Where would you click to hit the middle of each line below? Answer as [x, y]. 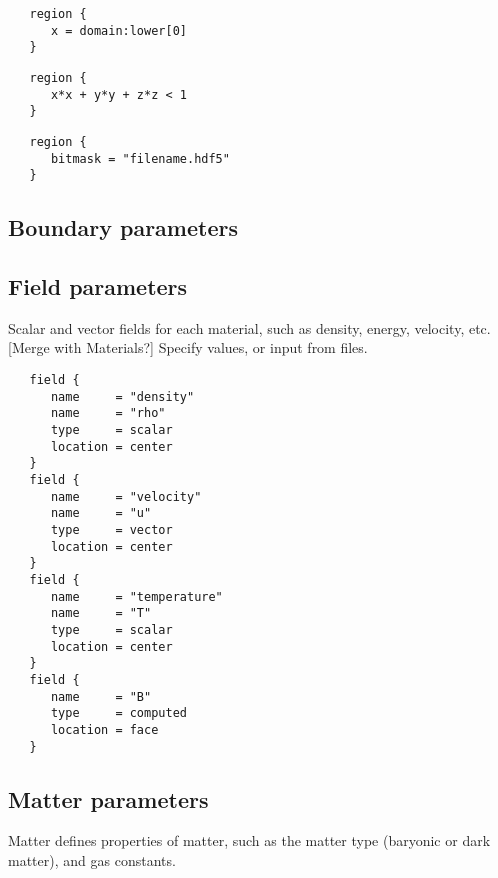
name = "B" [101, 696]
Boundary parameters [123, 227]
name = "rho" [108, 413]
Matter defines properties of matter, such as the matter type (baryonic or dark [249, 840]
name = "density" [122, 396]
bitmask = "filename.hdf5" [140, 158]
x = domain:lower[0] [118, 30]
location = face [104, 729]
